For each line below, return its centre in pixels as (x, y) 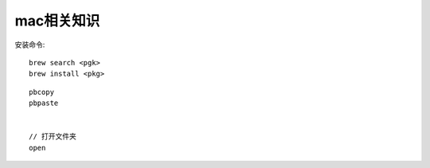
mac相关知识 (57, 21)
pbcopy (42, 92)
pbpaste (44, 103)
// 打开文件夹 (53, 137)
